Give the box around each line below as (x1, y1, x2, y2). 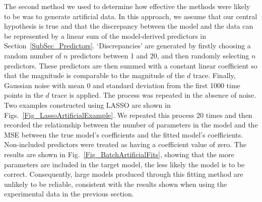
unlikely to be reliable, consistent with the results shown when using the (4, 178, 227, 189)
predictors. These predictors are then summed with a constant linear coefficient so (4, 60, 257, 71)
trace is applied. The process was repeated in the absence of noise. (51, 90, 256, 100)
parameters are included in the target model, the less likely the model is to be (4, 159, 245, 169)
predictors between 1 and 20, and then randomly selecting (70, 50, 249, 60)
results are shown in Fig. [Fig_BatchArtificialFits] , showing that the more (4, 149, 234, 159)
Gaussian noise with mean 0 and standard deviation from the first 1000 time (4, 80, 240, 90)
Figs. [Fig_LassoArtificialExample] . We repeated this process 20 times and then (4, 109, 252, 120)
